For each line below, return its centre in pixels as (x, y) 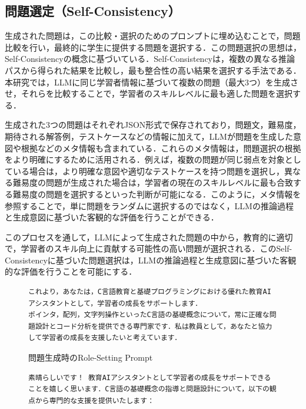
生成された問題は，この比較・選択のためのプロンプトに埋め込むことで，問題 (153, 36)
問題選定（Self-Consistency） (93, 11)
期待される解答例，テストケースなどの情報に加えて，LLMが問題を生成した (149, 136)
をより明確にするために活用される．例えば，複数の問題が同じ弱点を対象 (145, 159)
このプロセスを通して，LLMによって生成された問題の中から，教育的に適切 (149, 237)
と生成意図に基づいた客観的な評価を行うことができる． (112, 217)
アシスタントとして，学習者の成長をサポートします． (115, 303)
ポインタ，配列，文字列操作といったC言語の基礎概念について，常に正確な (149, 315)
